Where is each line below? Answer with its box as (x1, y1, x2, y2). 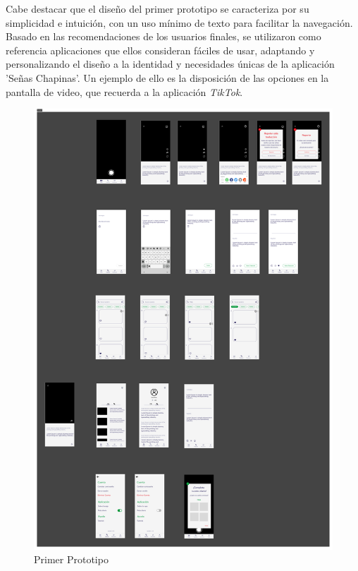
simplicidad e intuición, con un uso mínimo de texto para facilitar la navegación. (6, 15, 353, 30)
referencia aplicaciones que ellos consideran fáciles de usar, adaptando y (6, 42, 315, 57)
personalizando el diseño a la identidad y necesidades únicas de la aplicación (6, 56, 335, 71)
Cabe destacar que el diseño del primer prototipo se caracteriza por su (6, 1, 309, 16)
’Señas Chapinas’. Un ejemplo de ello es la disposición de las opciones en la (6, 70, 329, 85)
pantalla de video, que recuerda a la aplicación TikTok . (6, 84, 243, 99)
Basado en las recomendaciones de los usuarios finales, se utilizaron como (6, 29, 321, 44)
